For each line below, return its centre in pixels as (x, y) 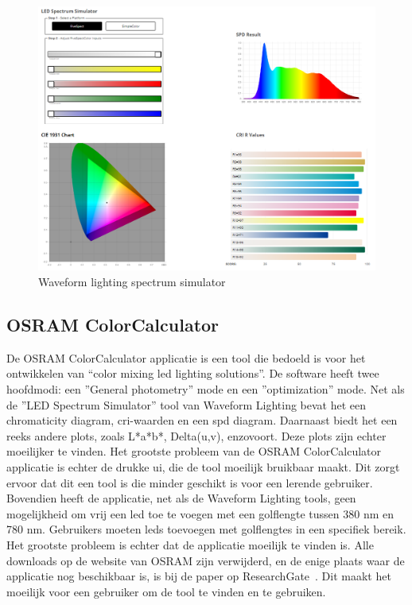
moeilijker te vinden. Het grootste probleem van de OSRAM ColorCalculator (194, 451)
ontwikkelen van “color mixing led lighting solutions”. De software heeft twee (193, 373)
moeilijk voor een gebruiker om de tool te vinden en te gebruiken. (166, 591)
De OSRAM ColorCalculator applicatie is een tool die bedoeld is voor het (186, 357)
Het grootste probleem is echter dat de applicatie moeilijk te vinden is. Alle (190, 545)
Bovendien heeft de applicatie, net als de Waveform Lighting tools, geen (181, 498)
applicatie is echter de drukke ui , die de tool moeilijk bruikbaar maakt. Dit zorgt (203, 467)
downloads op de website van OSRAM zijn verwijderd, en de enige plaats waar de (206, 560)
